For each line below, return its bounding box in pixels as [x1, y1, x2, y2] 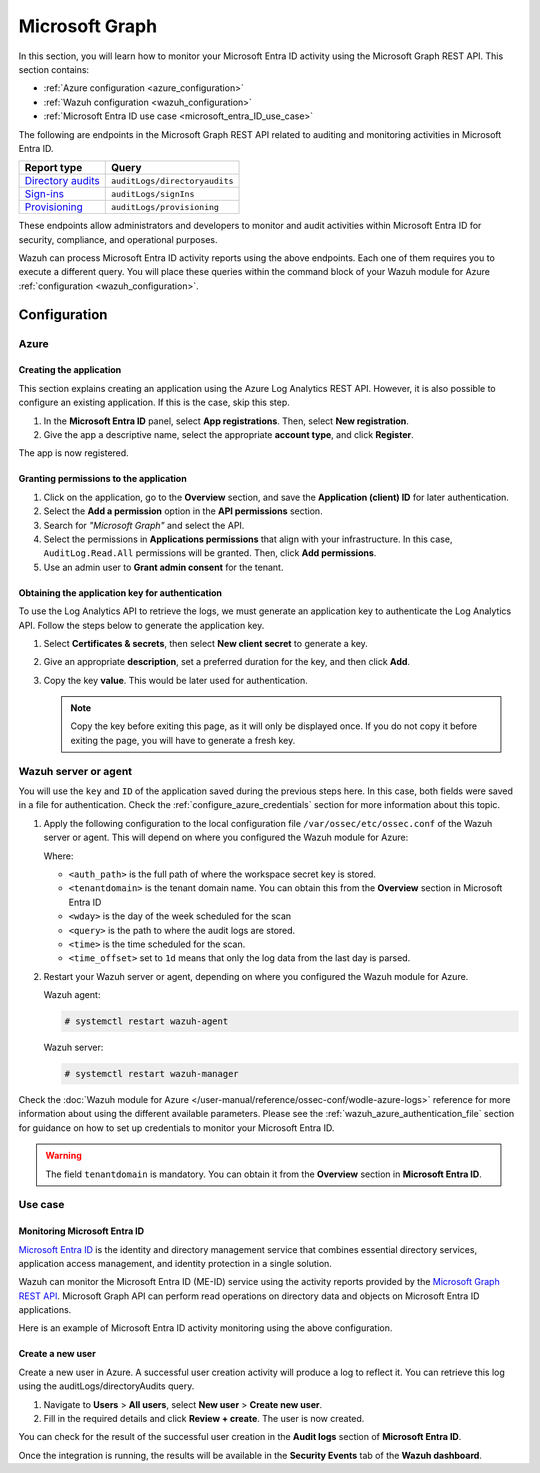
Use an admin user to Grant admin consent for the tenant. [43, 561, 284, 573]
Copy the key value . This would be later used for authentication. [43, 674, 309, 686]
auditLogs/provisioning [110, 201, 220, 212]
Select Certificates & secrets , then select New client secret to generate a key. [43, 637, 369, 649]
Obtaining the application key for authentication [18, 586, 222, 599]
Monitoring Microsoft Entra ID [18, 1225, 145, 1237]
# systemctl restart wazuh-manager [64, 1068, 239, 1080]
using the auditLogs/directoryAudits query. [18, 1380, 195, 1392]
